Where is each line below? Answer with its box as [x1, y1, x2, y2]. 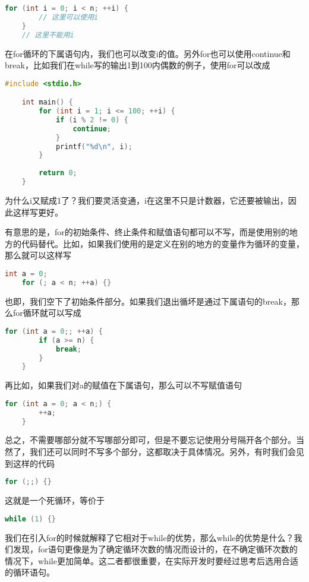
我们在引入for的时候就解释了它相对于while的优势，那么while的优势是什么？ [5, 531, 294, 543]
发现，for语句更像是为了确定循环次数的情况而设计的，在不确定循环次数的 [12, 543, 298, 555]
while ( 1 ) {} [5, 514, 56, 523]
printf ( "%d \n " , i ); [55, 142, 133, 151]
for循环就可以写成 [12, 306, 81, 319]
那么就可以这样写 [5, 249, 71, 261]
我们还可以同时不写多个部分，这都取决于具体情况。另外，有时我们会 [29, 445, 296, 458]
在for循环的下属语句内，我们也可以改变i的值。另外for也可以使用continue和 [5, 47, 291, 59]
